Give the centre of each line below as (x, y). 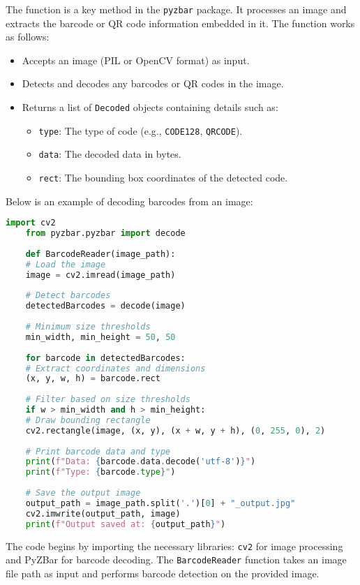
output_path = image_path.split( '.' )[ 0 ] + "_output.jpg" (160, 503)
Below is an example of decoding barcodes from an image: (129, 201)
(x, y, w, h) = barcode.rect (93, 379)
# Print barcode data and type (98, 451)
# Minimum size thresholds (88, 327)
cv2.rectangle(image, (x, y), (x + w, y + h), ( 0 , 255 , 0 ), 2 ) (175, 430)
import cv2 (31, 223)
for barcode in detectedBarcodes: (105, 358)
